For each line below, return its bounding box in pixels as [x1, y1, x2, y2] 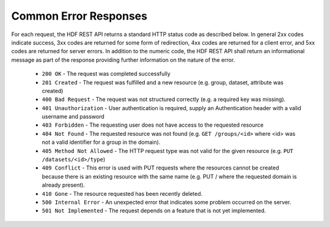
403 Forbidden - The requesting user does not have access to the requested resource [42, 121, 264, 128]
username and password [42, 113, 105, 121]
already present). [42, 181, 86, 189]
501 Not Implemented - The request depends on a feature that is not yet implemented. [42, 207, 266, 214]
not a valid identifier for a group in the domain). [42, 138, 161, 146]
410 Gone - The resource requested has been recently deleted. [42, 190, 203, 197]
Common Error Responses [11, 9, 148, 23]
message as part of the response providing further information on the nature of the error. [11, 56, 235, 64]
